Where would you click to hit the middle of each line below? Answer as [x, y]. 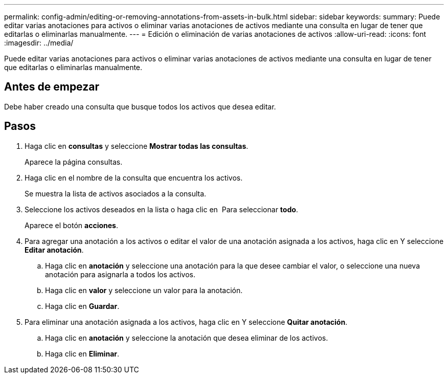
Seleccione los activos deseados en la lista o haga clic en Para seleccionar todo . [161, 209]
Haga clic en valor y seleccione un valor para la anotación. [144, 290]
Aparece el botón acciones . [71, 225]
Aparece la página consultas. [74, 162]
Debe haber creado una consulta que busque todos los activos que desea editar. [140, 106]
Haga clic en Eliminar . [82, 353]
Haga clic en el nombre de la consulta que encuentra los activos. [134, 177]
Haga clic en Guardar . [82, 306]
